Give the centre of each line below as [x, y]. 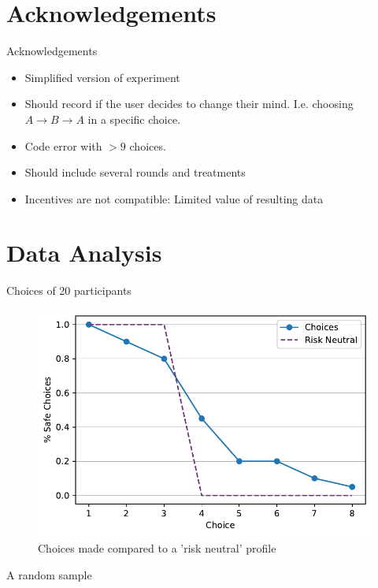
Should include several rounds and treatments [135, 172]
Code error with [63, 145]
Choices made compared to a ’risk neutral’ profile [157, 548]
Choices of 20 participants [69, 290]
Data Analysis [84, 253]
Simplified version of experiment [102, 77]
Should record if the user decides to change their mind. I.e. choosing [189, 104]
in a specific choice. [134, 119]
